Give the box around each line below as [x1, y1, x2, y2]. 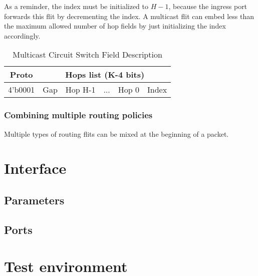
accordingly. [4, 30, 41, 41]
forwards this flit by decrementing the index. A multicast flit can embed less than [4, 11, 254, 21]
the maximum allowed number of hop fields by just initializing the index [4, 21, 226, 31]
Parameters [4, 192, 65, 207]
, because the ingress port [168, 1, 247, 11]
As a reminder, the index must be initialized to [4, 1, 149, 11]
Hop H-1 [65, 84, 96, 96]
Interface [4, 158, 67, 178]
